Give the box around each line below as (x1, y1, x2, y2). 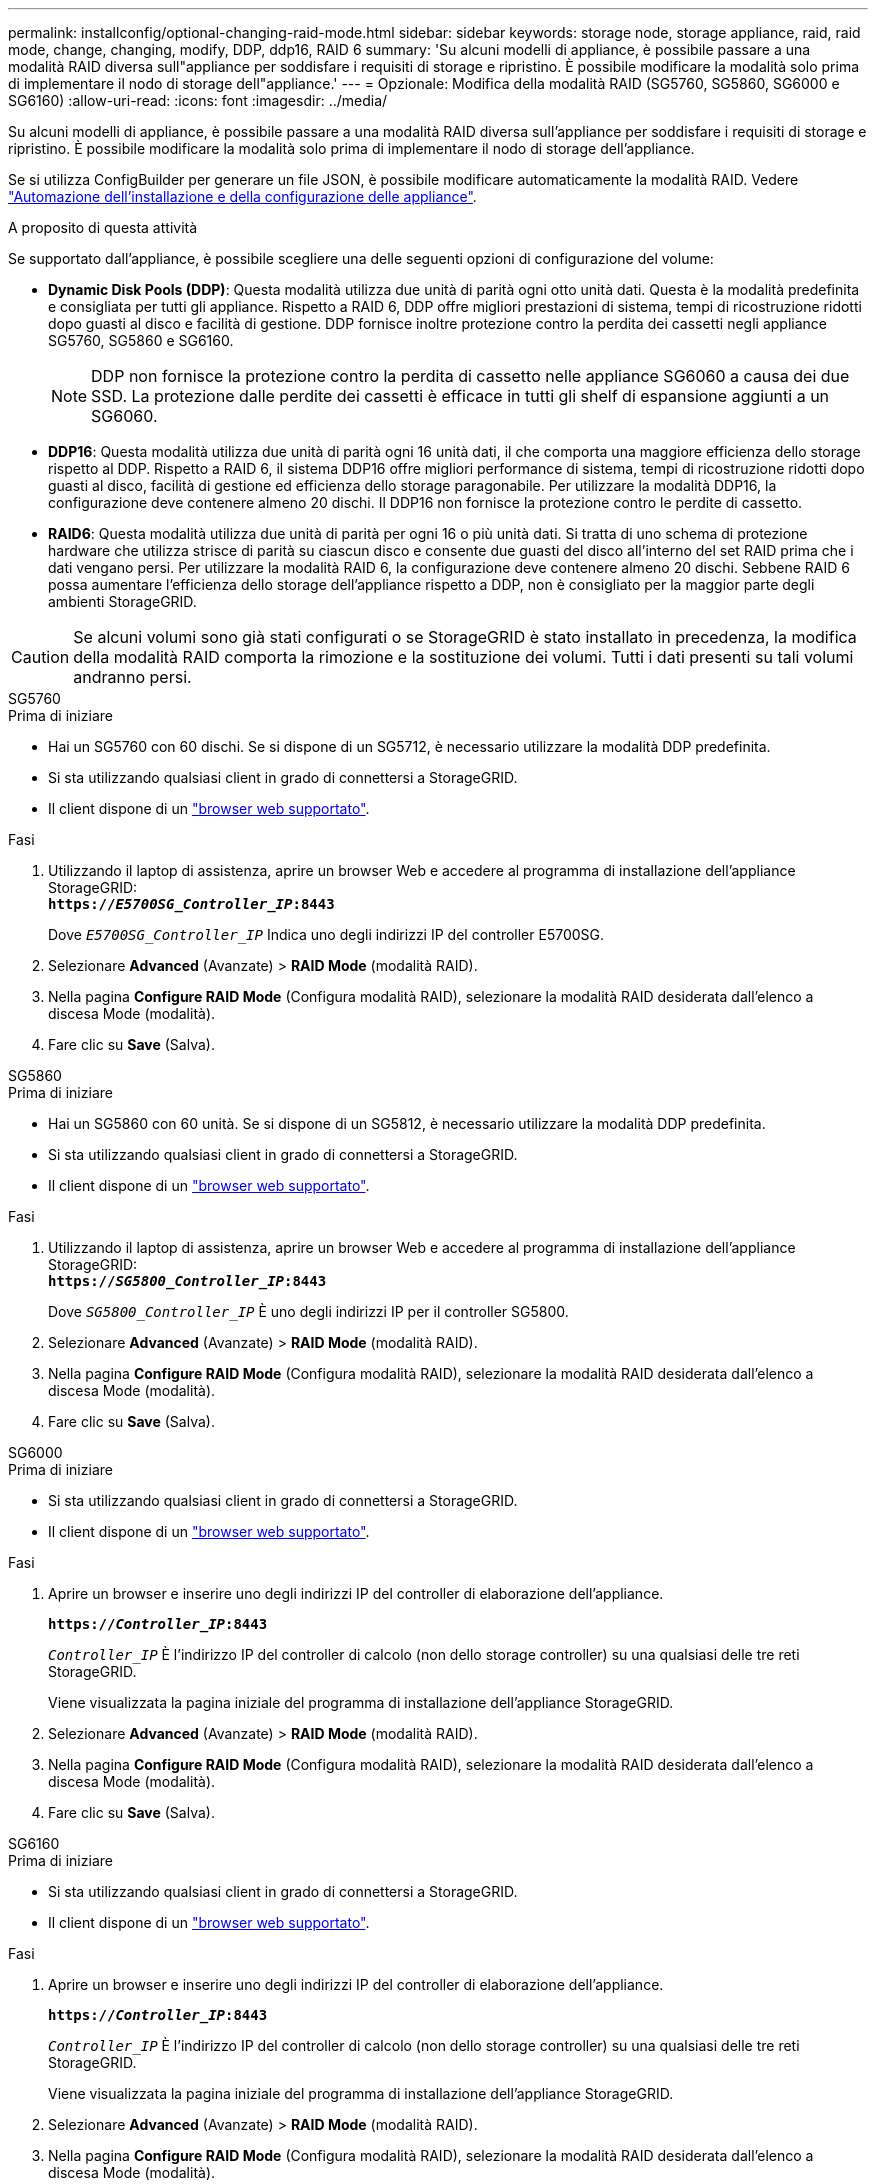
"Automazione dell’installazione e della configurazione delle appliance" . (8, 188, 477, 205)
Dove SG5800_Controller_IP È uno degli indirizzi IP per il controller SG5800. (48, 1303, 569, 1320)
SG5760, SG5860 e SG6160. (48, 332, 234, 349)
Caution (11, 647, 70, 667)
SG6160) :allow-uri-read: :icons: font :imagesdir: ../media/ (8, 92, 388, 109)
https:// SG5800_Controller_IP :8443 (48, 1273, 327, 1289)
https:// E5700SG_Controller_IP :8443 (48, 896, 335, 912)
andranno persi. (73, 667, 192, 687)
